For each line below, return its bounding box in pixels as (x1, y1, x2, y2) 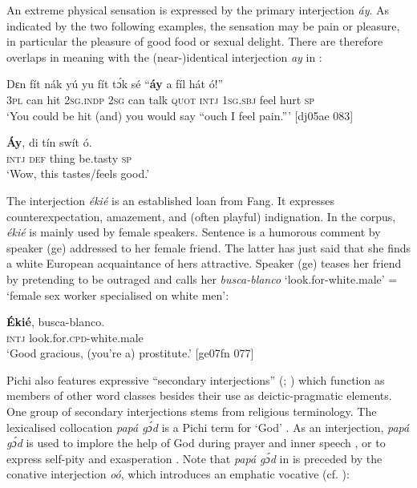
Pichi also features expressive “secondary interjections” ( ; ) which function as (6, 371, 385, 388)
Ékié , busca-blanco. (6, 313, 105, 330)
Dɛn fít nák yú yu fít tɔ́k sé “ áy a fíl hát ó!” (6, 75, 224, 92)
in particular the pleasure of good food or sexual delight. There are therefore (6, 33, 383, 50)
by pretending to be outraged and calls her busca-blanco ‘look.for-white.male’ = (6, 270, 398, 287)
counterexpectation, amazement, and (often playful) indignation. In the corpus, (6, 208, 396, 224)
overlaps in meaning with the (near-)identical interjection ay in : (6, 48, 322, 65)
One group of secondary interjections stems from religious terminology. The (6, 403, 377, 420)
